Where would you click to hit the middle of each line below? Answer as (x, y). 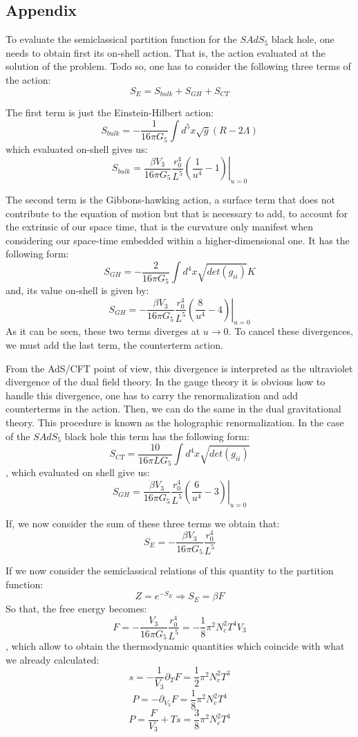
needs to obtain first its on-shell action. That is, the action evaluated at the (166, 52)
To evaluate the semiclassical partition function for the (121, 39)
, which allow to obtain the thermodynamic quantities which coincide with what (175, 646)
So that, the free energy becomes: (76, 608)
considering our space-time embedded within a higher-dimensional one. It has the (178, 240)
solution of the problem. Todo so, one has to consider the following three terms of (178, 66)
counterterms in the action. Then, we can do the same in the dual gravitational (173, 409)
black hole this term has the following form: (157, 436)
